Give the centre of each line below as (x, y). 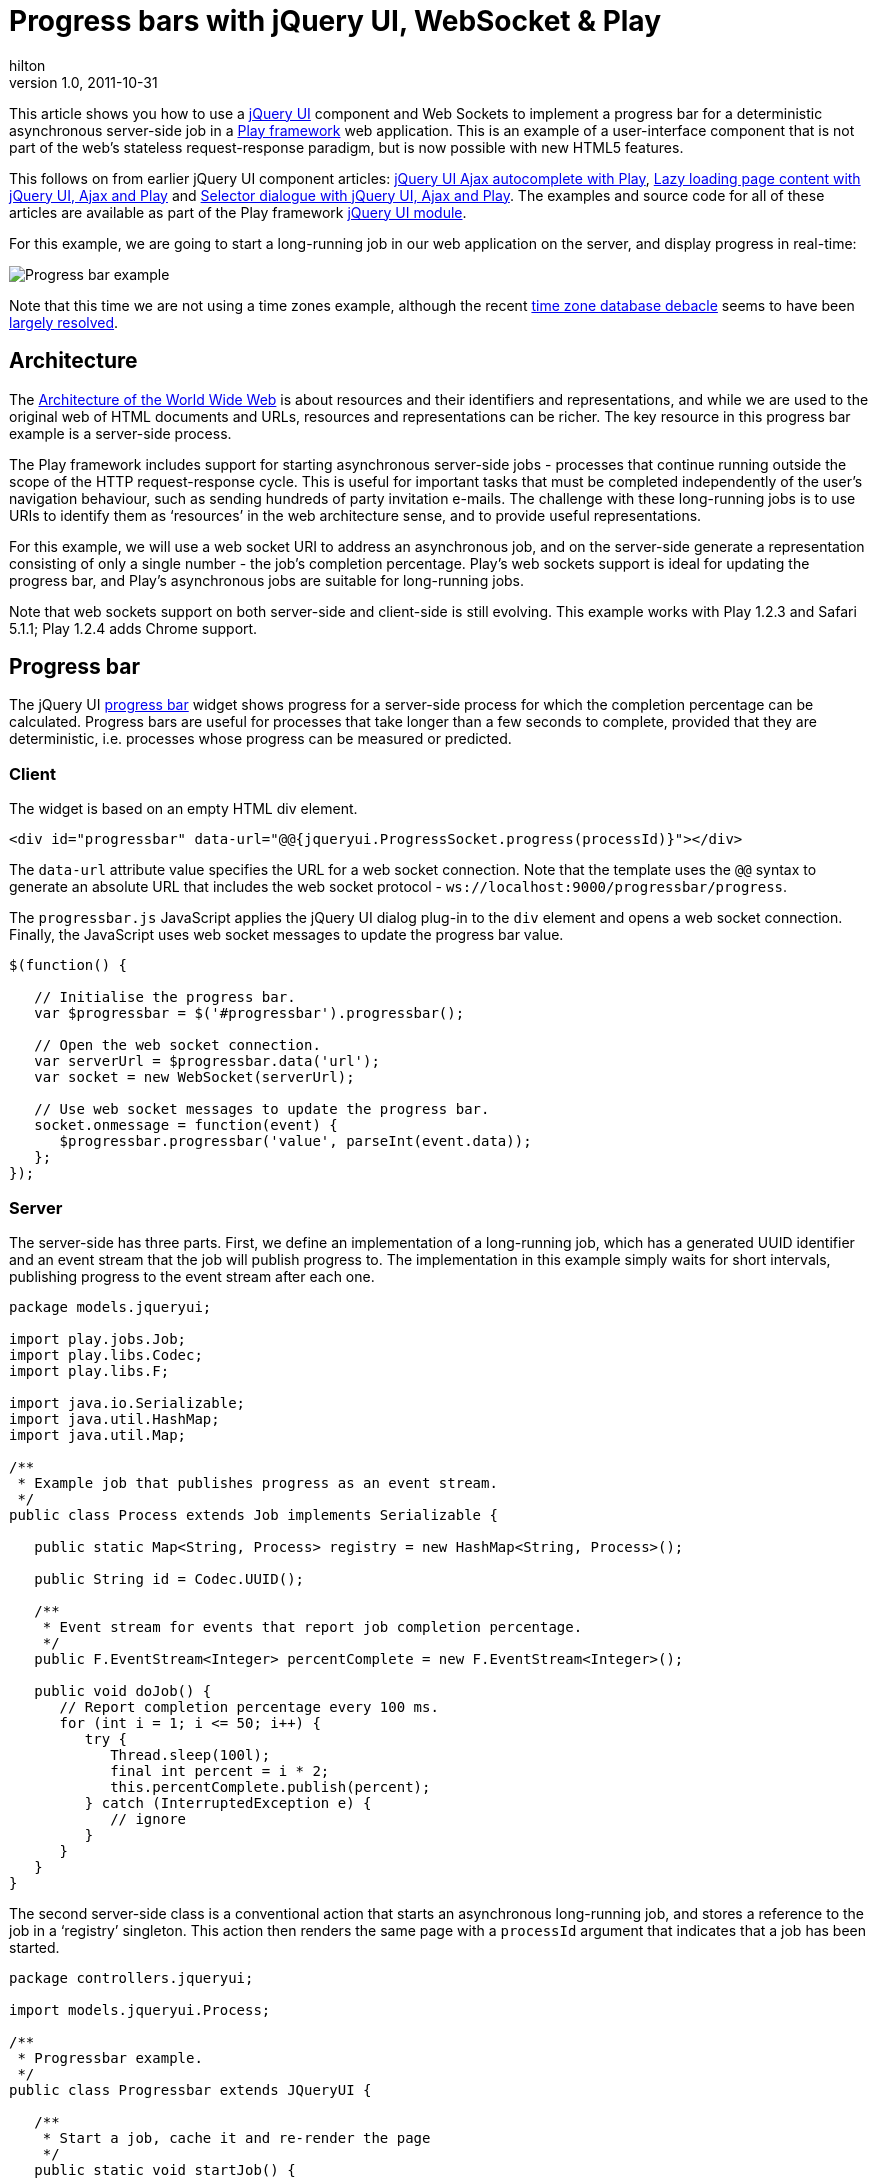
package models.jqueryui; (110, 1306)
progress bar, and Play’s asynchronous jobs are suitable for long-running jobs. (267, 580)
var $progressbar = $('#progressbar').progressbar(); (249, 1013)
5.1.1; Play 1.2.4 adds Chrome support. (133, 628)
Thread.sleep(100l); (190, 1754)
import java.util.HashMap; (114, 1418)
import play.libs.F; (89, 1370)
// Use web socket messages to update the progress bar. (262, 1109)
